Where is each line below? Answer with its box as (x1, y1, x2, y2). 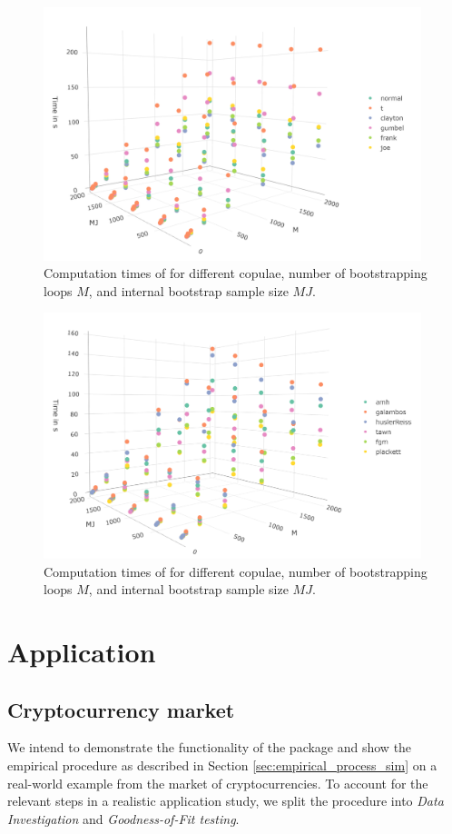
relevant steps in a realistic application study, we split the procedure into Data (7, 791, 444, 810)
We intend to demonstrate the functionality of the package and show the (7, 738, 412, 757)
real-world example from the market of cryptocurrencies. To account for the (7, 773, 428, 792)
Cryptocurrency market (7, 695, 235, 723)
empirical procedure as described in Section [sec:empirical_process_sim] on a (7, 756, 437, 775)
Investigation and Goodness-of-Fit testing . (7, 809, 240, 828)
